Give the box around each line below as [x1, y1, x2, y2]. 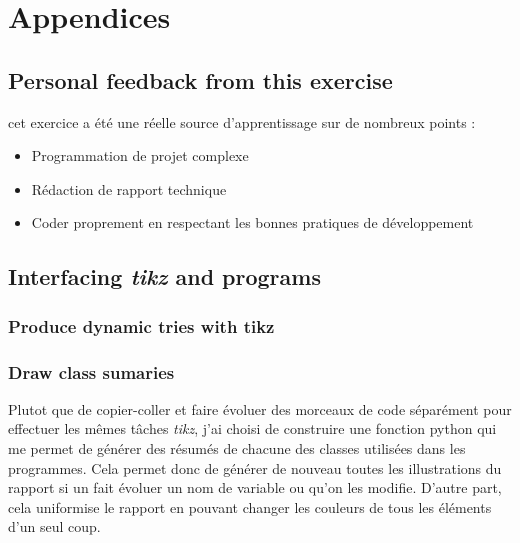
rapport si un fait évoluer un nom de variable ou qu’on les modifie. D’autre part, [8, 477, 502, 498]
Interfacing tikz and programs [8, 261, 321, 292]
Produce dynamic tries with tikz [8, 313, 275, 338]
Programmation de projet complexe [31, 145, 249, 166]
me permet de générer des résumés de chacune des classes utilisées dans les [8, 437, 466, 458]
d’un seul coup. [8, 516, 101, 537]
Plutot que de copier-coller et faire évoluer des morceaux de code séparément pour [8, 398, 512, 419]
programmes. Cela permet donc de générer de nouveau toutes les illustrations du [8, 457, 502, 478]
